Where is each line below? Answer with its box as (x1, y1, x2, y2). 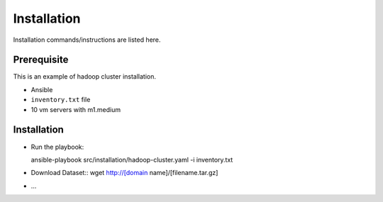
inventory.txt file (30, 96, 91, 104)
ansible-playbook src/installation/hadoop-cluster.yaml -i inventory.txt (30, 155, 233, 164)
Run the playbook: (30, 142, 84, 151)
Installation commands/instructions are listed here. (13, 35, 161, 44)
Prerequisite (13, 54, 69, 66)
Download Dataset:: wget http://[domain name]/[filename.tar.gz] (30, 169, 218, 177)
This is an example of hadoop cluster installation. (13, 72, 156, 81)
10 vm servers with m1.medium (30, 105, 121, 113)
